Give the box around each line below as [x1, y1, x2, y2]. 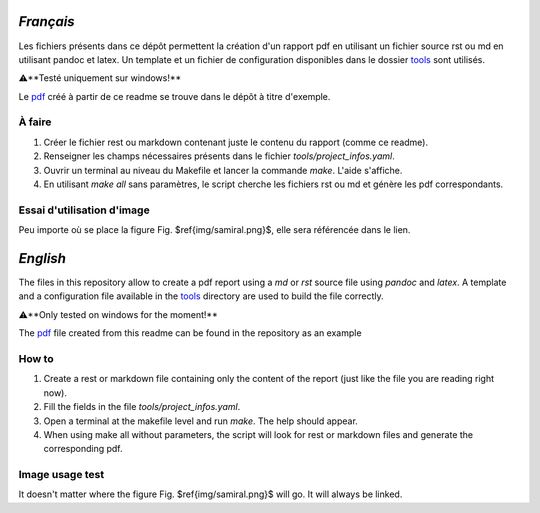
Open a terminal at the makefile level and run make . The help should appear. [43, 415, 359, 427]
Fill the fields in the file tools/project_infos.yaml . [43, 401, 241, 413]
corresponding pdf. [43, 443, 124, 455]
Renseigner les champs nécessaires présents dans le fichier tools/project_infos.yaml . [43, 150, 395, 162]
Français [18, 13, 75, 30]
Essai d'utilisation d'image [18, 203, 150, 217]
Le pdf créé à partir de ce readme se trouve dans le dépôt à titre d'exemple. [18, 90, 331, 102]
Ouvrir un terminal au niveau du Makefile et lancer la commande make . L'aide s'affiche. [43, 164, 403, 176]
